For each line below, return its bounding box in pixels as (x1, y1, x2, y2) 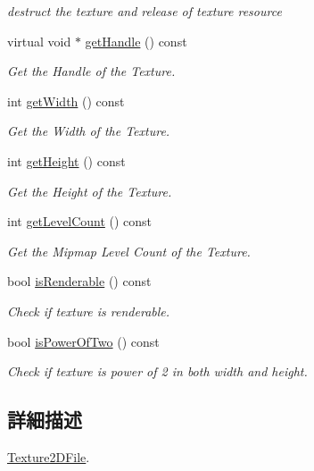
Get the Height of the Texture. (7, 181, 172, 200)
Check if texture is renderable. (7, 301, 170, 320)
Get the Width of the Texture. (7, 122, 170, 140)
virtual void (7, 31, 71, 50)
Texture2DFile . (7, 447, 90, 466)
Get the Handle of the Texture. (7, 62, 176, 80)
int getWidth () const (7, 91, 125, 110)
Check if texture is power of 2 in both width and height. (7, 362, 308, 381)
